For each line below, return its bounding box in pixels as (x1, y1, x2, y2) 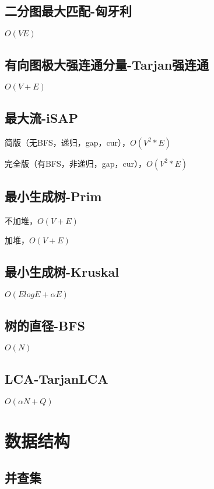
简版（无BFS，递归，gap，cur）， (5, 136, 131, 148)
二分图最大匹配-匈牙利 (5, 2, 132, 20)
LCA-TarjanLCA (5, 369, 108, 387)
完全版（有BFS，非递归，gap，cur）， (5, 157, 147, 169)
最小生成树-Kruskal (5, 263, 120, 281)
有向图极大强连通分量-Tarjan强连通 (5, 55, 209, 73)
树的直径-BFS (5, 316, 85, 334)
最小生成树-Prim (5, 187, 102, 205)
